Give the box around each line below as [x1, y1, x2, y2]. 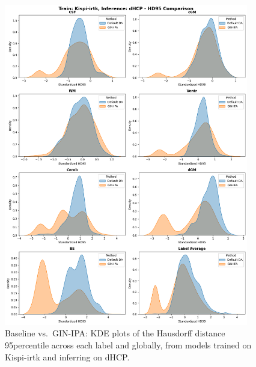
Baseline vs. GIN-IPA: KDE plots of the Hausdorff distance [5, 327, 225, 339]
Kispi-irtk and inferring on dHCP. [5, 350, 130, 363]
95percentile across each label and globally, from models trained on [5, 339, 252, 351]
